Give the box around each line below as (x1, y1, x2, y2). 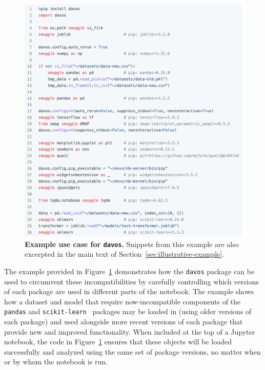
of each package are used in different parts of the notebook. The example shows (4, 286, 254, 297)
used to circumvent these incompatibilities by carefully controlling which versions (4, 276, 259, 286)
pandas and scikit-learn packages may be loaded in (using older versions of (4, 306, 252, 317)
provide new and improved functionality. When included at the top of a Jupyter (4, 326, 255, 337)
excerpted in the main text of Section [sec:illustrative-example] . (25, 249, 225, 259)
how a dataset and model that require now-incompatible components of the (4, 296, 241, 306)
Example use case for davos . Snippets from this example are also (25, 238, 239, 249)
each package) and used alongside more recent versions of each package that (4, 316, 243, 327)
